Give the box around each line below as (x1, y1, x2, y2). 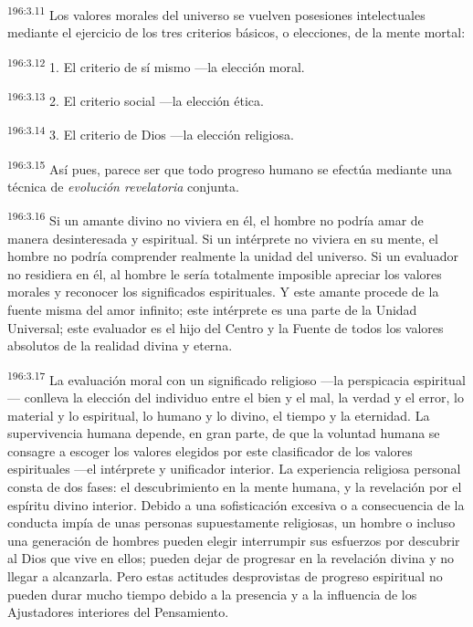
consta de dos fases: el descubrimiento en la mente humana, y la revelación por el (7, 477, 462, 496)
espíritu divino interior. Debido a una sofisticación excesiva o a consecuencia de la (7, 495, 465, 514)
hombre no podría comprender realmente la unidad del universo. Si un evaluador (7, 246, 458, 266)
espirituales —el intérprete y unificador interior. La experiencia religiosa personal (7, 459, 461, 478)
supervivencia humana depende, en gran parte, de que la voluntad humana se (7, 423, 440, 443)
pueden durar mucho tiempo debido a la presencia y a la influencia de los (7, 584, 417, 603)
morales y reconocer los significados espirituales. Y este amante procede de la (7, 282, 439, 301)
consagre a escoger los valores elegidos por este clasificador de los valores (7, 441, 413, 460)
